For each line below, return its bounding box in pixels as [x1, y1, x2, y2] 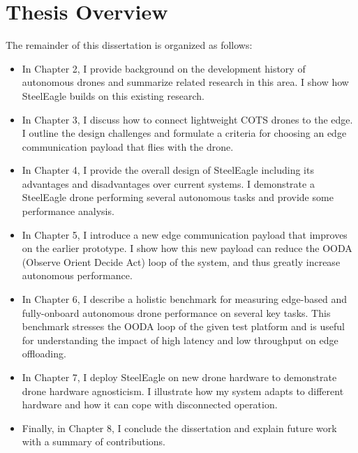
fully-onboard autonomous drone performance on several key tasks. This [22, 305, 331, 320]
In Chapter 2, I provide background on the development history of [22, 61, 306, 75]
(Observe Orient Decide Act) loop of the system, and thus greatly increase [22, 254, 341, 269]
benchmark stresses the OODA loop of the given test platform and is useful [22, 319, 345, 334]
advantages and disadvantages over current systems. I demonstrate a [22, 176, 315, 191]
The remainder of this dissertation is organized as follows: [6, 38, 253, 52]
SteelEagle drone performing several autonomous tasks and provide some [22, 190, 334, 205]
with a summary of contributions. [22, 434, 165, 449]
